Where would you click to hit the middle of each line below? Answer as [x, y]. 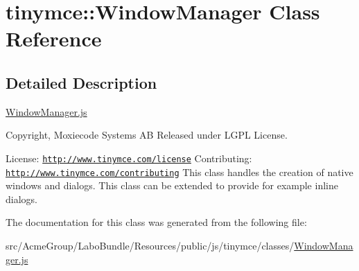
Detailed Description [81, 82]
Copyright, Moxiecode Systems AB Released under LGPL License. [147, 135]
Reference [54, 38]
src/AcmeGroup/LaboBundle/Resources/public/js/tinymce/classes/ [150, 246]
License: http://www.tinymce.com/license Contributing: [129, 158]
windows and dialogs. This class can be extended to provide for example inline [172, 185]
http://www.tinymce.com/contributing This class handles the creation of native [179, 172]
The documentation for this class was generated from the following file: [156, 222]
